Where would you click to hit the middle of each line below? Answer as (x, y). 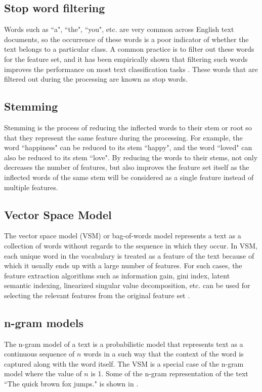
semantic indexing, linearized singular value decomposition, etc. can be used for (127, 285)
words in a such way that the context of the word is (164, 354)
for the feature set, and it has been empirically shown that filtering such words (126, 59)
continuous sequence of (39, 354)
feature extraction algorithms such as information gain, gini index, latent (117, 275)
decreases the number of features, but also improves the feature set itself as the (127, 167)
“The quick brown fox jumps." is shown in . (71, 384)
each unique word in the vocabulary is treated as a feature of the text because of (129, 255)
